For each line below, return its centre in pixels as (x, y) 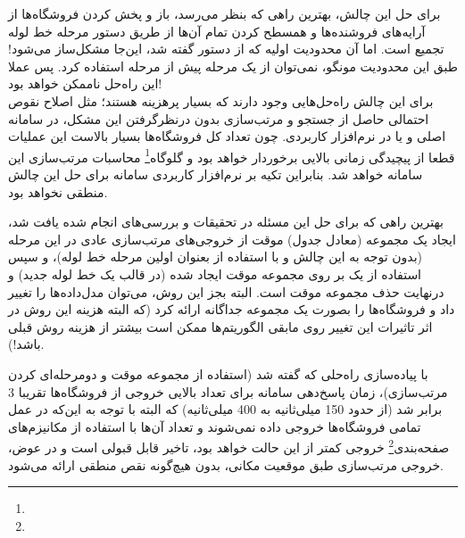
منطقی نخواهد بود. (58, 191)
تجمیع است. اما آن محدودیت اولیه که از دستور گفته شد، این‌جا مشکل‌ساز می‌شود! (226, 49)
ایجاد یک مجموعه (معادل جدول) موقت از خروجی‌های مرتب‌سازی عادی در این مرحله (232, 239)
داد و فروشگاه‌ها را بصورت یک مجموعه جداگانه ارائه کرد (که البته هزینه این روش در (232, 309)
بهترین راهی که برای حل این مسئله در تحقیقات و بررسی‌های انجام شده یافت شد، (226, 222)
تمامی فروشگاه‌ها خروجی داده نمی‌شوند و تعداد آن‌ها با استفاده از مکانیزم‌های (215, 426)
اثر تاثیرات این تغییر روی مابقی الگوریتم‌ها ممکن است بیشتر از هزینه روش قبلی (220, 326)
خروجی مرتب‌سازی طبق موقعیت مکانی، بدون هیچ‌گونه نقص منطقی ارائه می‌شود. (226, 464)
